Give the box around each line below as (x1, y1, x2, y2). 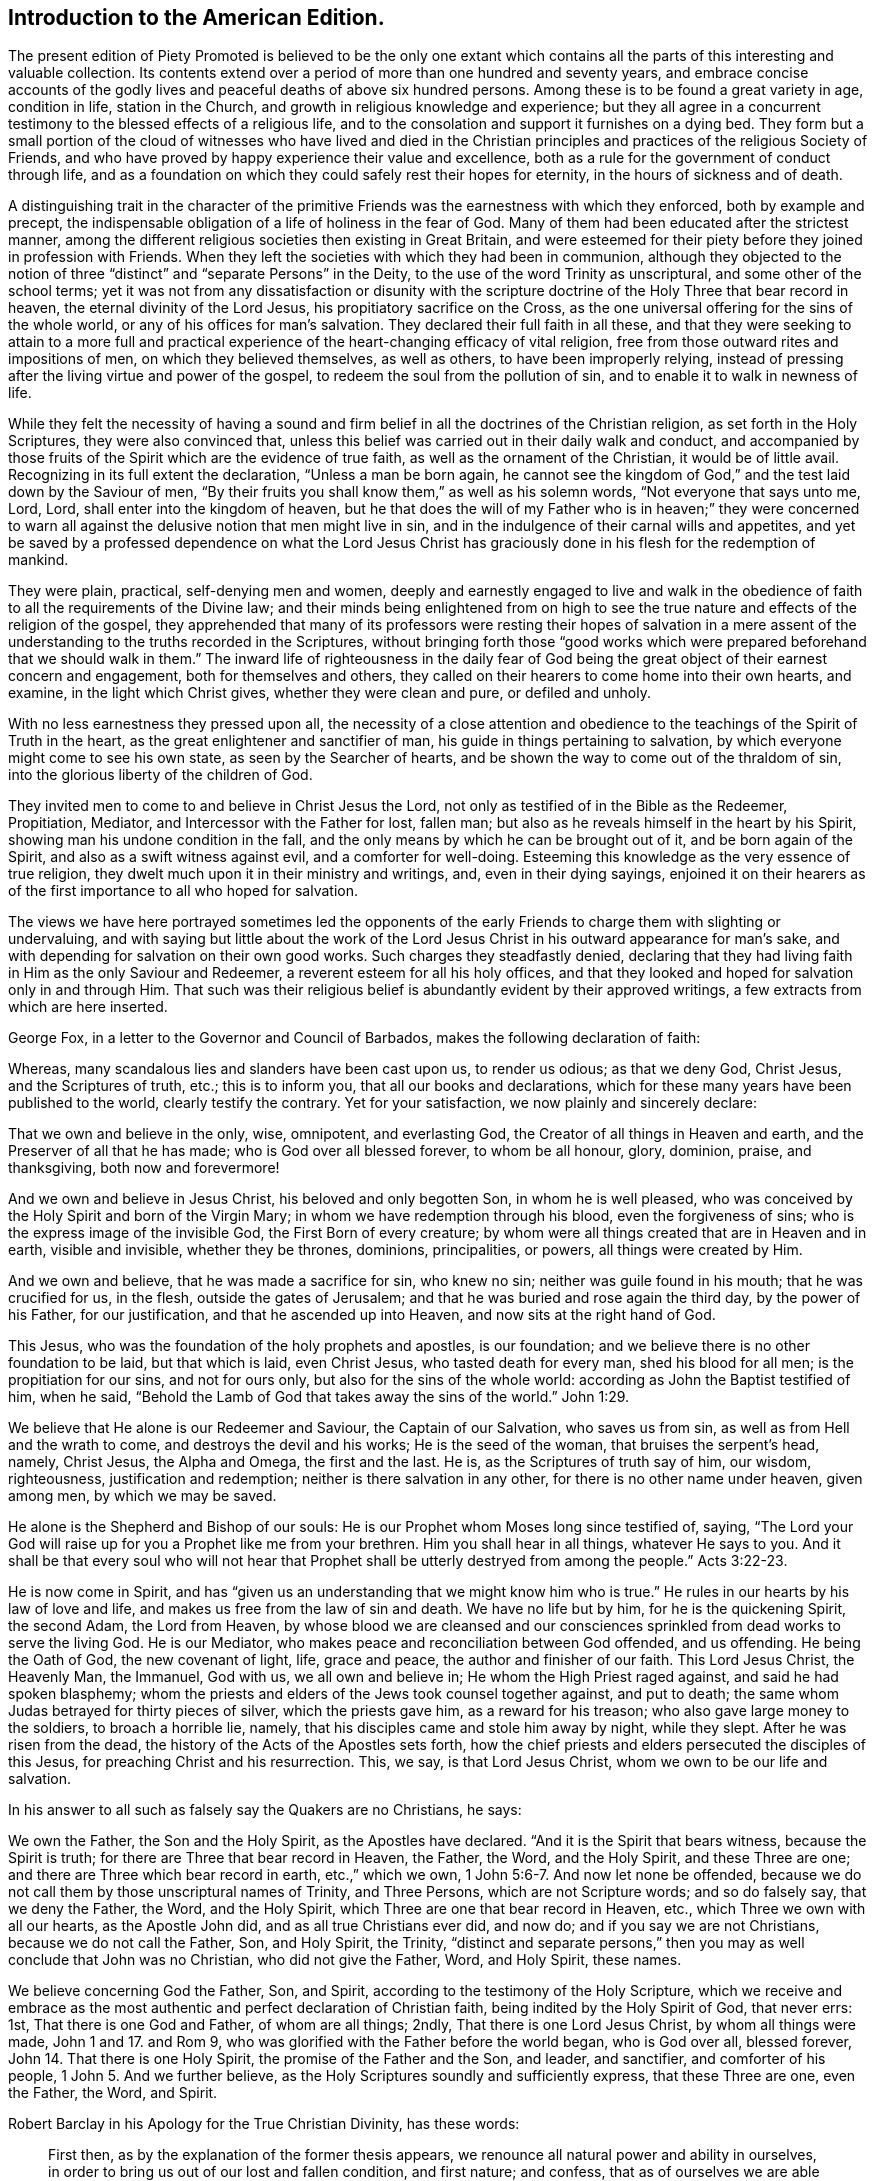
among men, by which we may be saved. (8, 1487, 277, 1505)
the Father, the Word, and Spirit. (8, 2084, 218, 2102)
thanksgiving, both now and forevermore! (8, 1159, 280, 1177)
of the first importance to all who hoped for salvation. (8, 882, 358, 900)
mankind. (8, 551, 69, 569)
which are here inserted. (8, 998, 168, 1016)
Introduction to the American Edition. (8, 5, 385, 30)
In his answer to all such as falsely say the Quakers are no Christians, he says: (8, 1801, 522, 1819)
